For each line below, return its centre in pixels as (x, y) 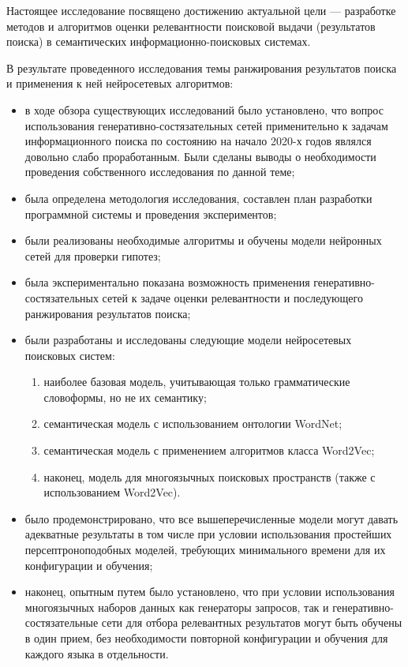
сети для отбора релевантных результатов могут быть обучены (252, 622)
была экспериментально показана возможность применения (167, 282)
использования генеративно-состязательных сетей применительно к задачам (206, 125)
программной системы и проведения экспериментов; (151, 214)
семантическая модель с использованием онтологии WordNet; (193, 423)
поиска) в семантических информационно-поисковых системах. (159, 41)
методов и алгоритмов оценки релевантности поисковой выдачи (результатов (191, 26)
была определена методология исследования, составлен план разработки (198, 198)
